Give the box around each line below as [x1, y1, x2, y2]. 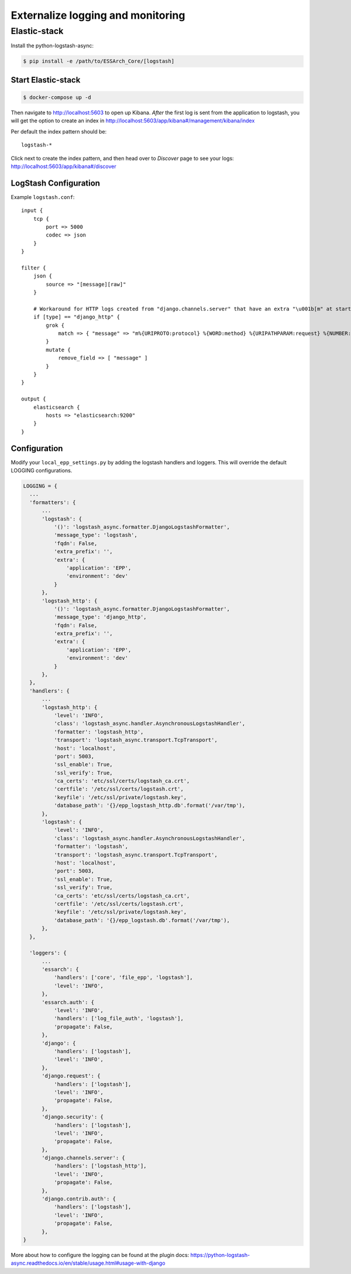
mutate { [46, 346, 71, 353]
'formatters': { [29, 499, 76, 506]
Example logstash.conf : [11, 193, 75, 200]
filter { [21, 264, 46, 271]
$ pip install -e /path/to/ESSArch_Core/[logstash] [23, 58, 175, 64]
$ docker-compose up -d [23, 94, 92, 101]
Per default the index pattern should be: [11, 128, 107, 135]
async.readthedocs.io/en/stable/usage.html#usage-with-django [11, 1259, 166, 1267]
